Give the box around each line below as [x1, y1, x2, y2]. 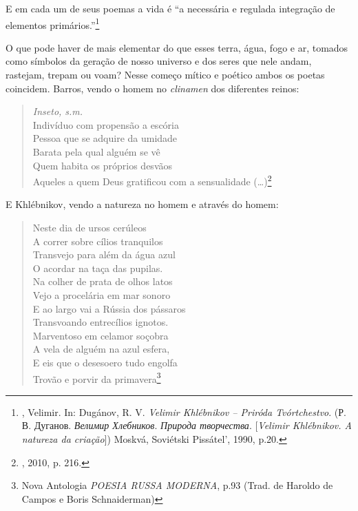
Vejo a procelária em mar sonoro [32, 288, 171, 302]
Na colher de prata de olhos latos [32, 274, 173, 289]
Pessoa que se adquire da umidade [32, 131, 178, 145]
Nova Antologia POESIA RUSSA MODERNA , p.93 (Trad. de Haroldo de [21, 478, 333, 492]
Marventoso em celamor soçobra [32, 328, 169, 342]
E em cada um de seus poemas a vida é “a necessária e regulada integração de [6, 1, 335, 15]
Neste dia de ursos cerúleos [32, 220, 147, 235]
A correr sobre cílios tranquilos [32, 233, 163, 248]
